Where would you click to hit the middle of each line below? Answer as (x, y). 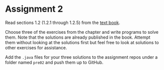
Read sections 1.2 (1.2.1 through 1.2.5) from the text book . (63, 23)
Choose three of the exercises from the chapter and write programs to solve (82, 32)
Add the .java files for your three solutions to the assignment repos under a (81, 57)
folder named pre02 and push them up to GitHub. (54, 62)
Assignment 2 (34, 9)
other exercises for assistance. (36, 47)
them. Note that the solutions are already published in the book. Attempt (78, 37)
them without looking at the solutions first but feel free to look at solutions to (82, 42)
